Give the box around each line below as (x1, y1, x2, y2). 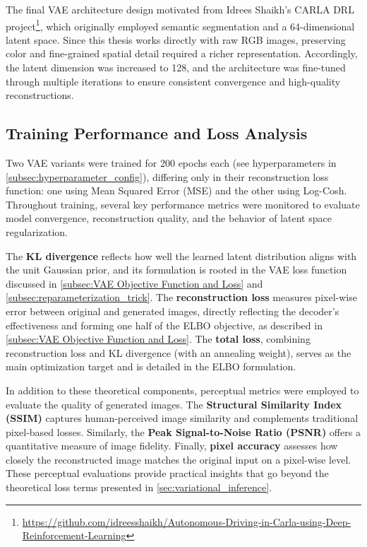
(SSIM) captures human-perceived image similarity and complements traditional (6, 411, 359, 425)
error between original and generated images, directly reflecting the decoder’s (6, 303, 339, 318)
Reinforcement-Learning (22, 528, 126, 543)
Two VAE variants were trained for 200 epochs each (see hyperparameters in (6, 155, 337, 170)
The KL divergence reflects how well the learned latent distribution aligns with (6, 248, 357, 263)
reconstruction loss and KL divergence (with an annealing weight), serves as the (6, 345, 351, 360)
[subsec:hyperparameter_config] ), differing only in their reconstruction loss (6, 169, 329, 184)
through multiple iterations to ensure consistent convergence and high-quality (6, 73, 341, 88)
